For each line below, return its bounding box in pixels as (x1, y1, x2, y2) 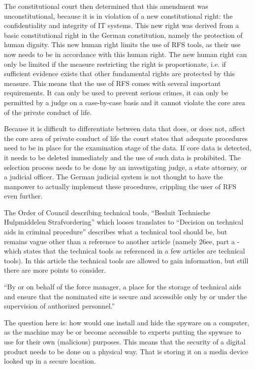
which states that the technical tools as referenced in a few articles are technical (4, 246, 245, 256)
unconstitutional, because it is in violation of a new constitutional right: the (4, 10, 233, 21)
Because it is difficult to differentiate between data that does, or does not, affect (4, 123, 246, 134)
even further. (4, 191, 43, 201)
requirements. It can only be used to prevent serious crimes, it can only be (4, 87, 228, 98)
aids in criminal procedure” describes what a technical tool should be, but (4, 227, 227, 237)
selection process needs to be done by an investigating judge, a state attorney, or (4, 162, 247, 172)
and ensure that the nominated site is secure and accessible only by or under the (4, 291, 247, 301)
